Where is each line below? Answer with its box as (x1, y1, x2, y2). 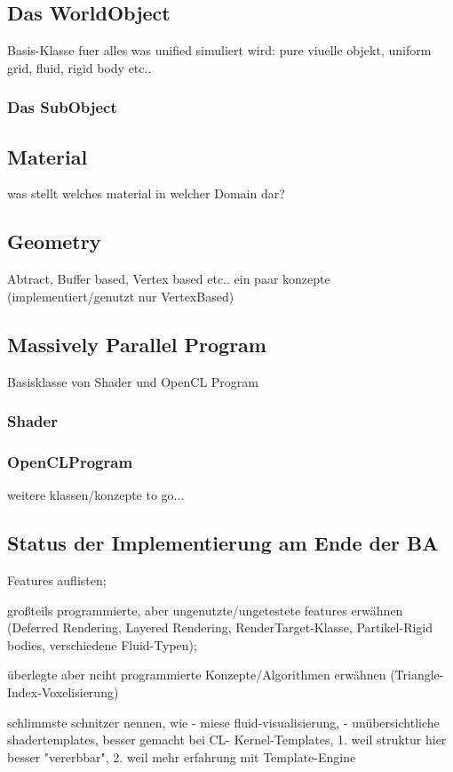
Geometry (7, 228, 101, 255)
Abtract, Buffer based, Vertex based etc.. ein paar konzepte (7, 269, 330, 288)
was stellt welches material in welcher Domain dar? (7, 184, 285, 203)
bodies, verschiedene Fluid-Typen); (7, 635, 197, 654)
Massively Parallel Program (7, 330, 266, 358)
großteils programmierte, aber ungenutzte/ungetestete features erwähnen (7, 600, 403, 619)
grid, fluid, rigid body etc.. (7, 58, 152, 76)
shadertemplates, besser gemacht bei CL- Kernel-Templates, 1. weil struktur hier (7, 730, 447, 749)
